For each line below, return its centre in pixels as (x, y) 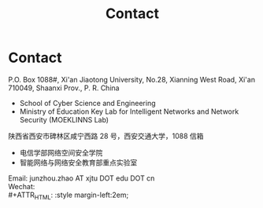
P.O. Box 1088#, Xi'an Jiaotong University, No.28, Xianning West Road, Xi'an (132, 79)
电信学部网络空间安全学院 (61, 152)
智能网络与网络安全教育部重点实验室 (78, 162)
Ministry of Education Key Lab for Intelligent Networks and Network (129, 111)
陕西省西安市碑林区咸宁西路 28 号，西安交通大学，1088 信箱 (106, 136)
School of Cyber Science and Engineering (87, 103)
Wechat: (22, 186)
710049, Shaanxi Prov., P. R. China (64, 88)
